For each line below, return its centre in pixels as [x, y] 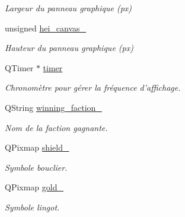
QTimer [19, 67]
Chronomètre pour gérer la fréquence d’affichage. [93, 87]
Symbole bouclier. [36, 167]
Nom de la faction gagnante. [56, 127]
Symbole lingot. [32, 207]
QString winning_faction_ [53, 107]
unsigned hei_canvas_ [46, 28]
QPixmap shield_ [37, 147]
